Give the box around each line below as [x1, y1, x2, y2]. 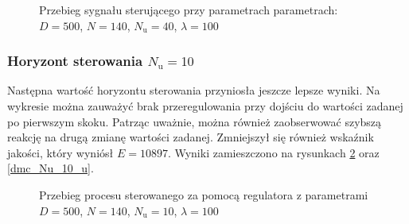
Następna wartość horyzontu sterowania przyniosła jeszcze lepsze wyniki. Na [7, 82, 380, 98]
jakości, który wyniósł [7, 144, 114, 160]
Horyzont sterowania [7, 51, 143, 71]
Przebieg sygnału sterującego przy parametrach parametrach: [39, 2, 338, 17]
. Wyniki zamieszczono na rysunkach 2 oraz [167, 144, 380, 160]
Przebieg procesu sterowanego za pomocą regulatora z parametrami [39, 186, 368, 203]
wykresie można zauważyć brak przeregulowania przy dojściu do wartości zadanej [7, 98, 403, 114]
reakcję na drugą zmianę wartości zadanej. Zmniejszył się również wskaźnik [7, 129, 374, 145]
